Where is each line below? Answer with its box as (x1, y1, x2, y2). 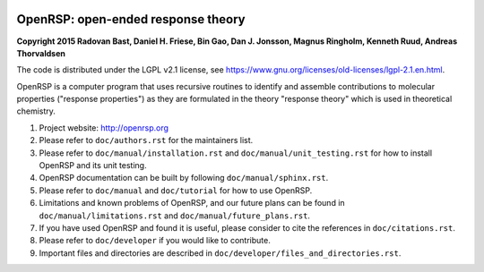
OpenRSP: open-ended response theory (16, 12, 246, 27)
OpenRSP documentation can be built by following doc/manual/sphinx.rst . (39, 173, 329, 183)
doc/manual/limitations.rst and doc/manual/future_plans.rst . (39, 210, 311, 221)
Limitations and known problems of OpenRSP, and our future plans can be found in (39, 198, 345, 208)
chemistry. (16, 106, 56, 116)
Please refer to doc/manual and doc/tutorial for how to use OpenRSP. (39, 184, 313, 196)
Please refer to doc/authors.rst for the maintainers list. (39, 135, 254, 146)
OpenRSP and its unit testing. (39, 160, 147, 171)
